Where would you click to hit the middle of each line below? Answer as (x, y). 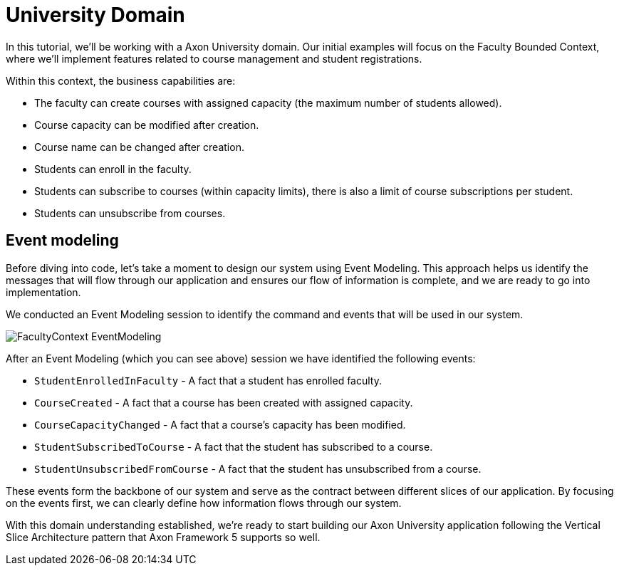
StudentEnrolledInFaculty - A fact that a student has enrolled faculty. (208, 380)
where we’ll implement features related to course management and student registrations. (214, 58)
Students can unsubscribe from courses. (130, 213)
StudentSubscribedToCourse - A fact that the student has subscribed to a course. (234, 446)
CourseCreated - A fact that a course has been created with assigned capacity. (224, 402)
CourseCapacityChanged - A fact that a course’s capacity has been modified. (220, 424)
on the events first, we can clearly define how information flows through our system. (204, 503)
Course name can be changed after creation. (139, 147)
